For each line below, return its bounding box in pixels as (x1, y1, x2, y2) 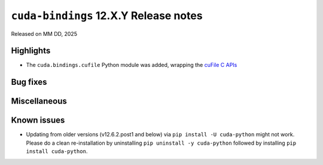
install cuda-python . (26, 148, 88, 155)
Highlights (11, 45, 51, 56)
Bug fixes (11, 77, 47, 87)
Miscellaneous (11, 96, 67, 106)
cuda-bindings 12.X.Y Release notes (11, 9, 203, 22)
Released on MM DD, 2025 (11, 30, 78, 37)
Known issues (11, 115, 65, 126)
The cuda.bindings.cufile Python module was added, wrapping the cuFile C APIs (26, 62, 237, 69)
